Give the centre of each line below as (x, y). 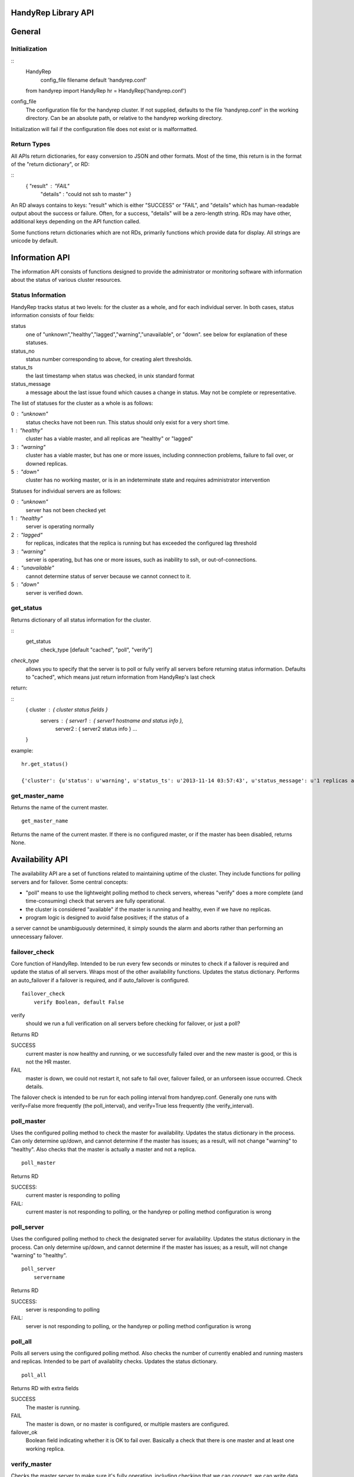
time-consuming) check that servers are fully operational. (96, 901)
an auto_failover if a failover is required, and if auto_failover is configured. (100, 980)
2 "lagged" (27, 535)
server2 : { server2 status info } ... (96, 728)
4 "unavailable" (32, 568)
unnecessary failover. (37, 936)
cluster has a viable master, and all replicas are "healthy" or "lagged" (109, 439)
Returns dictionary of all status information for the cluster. (81, 620)
